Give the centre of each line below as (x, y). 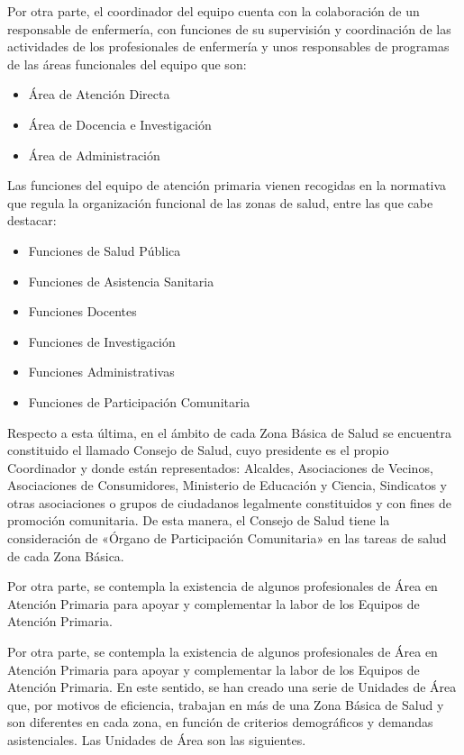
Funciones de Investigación (102, 341)
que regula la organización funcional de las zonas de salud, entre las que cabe (220, 202)
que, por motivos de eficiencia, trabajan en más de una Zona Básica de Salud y (226, 704)
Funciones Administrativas (101, 372)
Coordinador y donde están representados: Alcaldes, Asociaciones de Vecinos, (220, 467)
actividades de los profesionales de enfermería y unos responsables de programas (228, 46)
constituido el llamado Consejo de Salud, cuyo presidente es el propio (198, 450)
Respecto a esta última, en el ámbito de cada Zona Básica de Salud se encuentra (229, 432)
